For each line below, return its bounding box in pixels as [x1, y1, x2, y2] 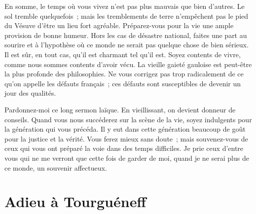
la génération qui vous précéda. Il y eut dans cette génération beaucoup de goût [4, 124, 246, 134]
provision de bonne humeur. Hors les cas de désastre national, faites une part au [4, 30, 247, 40]
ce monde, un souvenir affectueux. [4, 162, 107, 173]
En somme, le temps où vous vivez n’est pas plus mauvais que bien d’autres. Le [4, 1, 245, 11]
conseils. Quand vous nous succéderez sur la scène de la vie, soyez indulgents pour [4, 114, 252, 124]
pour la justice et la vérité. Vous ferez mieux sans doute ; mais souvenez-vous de [4, 133, 248, 143]
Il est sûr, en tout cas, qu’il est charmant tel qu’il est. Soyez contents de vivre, [4, 49, 241, 59]
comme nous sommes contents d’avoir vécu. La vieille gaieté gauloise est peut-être [4, 59, 252, 69]
